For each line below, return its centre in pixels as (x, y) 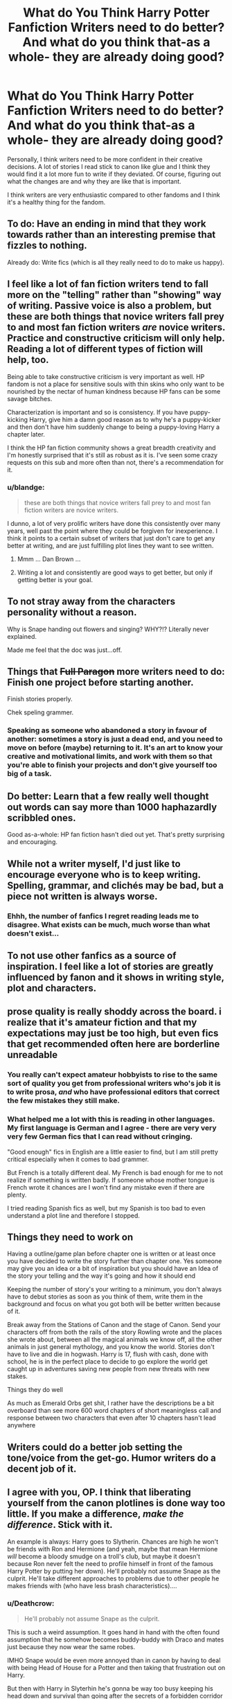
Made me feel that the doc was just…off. (65, 650)
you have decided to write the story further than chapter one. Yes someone (115, 1261)
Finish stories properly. (40, 699)
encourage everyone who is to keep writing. (104, 874)
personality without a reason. (72, 612)
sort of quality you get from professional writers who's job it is (114, 1084)
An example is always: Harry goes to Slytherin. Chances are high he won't (113, 1541)
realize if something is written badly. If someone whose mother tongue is (111, 1180)
